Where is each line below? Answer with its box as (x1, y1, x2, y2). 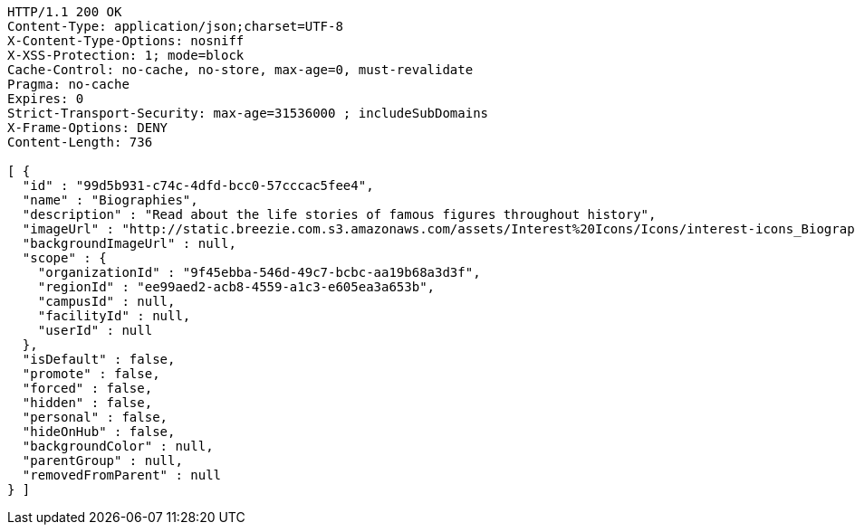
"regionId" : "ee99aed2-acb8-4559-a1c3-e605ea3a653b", (37, 280, 436, 294)
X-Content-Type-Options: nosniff (7, 33, 245, 48)
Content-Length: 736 (7, 135, 153, 149)
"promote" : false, (22, 366, 160, 381)
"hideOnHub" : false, (22, 424, 176, 439)
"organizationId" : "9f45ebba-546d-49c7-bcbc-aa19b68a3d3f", (37, 265, 481, 280)
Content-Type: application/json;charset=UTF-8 (7, 19, 343, 33)
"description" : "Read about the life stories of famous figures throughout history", (22, 207, 657, 222)
